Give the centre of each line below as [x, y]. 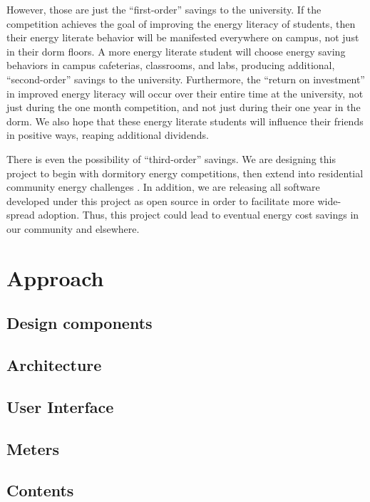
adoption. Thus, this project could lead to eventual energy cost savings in [199, 215]
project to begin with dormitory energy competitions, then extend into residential [185, 173]
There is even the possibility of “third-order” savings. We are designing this [171, 158]
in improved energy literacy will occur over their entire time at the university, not [185, 93]
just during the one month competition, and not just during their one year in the [184, 107]
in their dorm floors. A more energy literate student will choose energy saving [176, 51]
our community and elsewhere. [73, 228]
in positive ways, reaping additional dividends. [108, 135]
